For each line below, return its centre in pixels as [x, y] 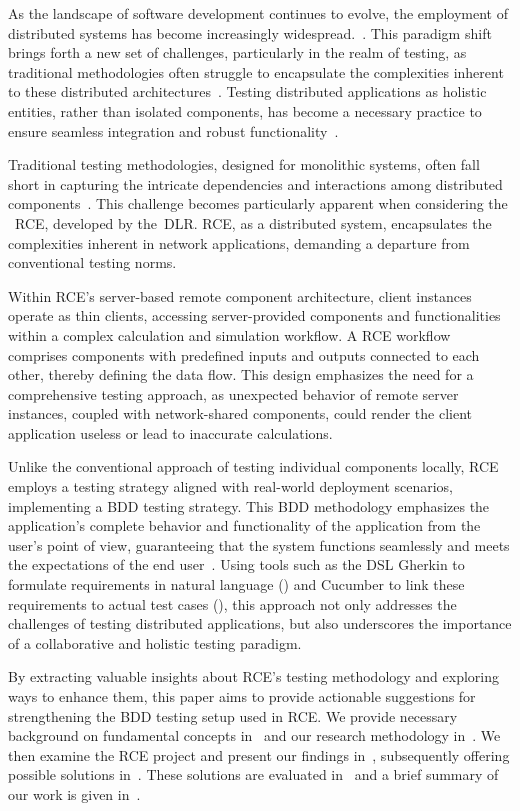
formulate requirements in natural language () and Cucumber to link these [236, 584]
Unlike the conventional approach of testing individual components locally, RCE [253, 466]
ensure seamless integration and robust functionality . [173, 130]
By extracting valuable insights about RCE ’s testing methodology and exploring [254, 676]
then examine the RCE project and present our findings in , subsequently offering [259, 754]
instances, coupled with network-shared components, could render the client [240, 413]
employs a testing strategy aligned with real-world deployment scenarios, [231, 486]
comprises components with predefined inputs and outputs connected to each [244, 354]
